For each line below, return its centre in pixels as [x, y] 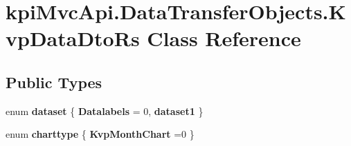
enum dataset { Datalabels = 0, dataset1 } [105, 111]
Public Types [54, 82]
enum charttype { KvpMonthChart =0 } [100, 134]
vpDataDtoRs [73, 38]
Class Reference [224, 38]
